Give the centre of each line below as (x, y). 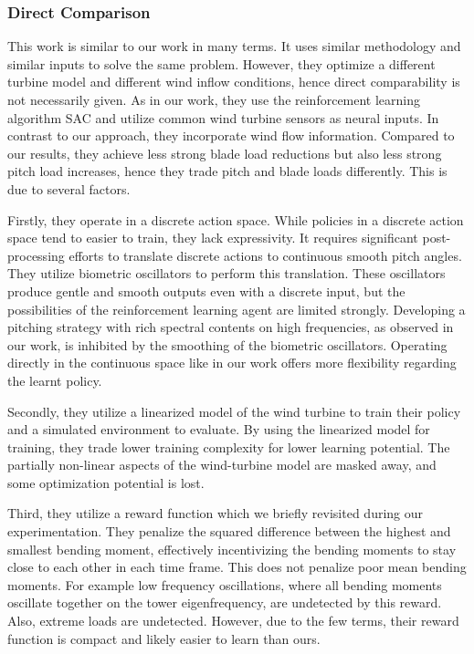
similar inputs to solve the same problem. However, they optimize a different (221, 63)
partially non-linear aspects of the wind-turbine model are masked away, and (222, 465)
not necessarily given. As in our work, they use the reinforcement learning (214, 99)
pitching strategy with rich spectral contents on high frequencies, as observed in (231, 327)
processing (36, 255)
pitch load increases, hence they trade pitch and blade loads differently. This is (227, 171)
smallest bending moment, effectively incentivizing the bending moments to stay (232, 549)
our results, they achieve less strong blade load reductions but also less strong (225, 153)
